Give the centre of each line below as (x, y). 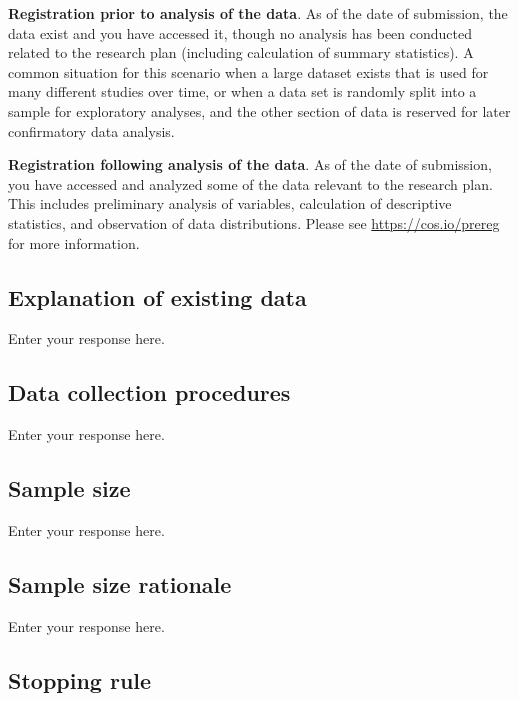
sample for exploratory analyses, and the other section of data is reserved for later (259, 110)
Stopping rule (80, 679)
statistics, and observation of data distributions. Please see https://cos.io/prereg (254, 222)
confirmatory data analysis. (91, 130)
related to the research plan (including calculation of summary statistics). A (241, 52)
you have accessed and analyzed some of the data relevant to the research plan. (250, 183)
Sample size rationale (120, 583)
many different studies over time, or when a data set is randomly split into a (242, 91)
